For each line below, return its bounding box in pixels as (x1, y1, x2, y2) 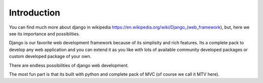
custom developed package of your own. (9, 53, 92, 59)
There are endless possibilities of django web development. (9, 62, 129, 68)
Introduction (9, 7, 60, 18)
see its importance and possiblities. (9, 31, 80, 36)
